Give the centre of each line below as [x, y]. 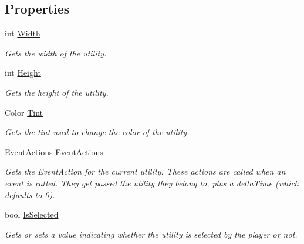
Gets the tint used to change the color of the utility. [97, 132]
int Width [23, 33]
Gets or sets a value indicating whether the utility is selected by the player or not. [151, 234]
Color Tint [24, 112]
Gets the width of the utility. [56, 53]
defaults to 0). [30, 194]
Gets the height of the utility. [57, 92]
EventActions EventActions [54, 151]
